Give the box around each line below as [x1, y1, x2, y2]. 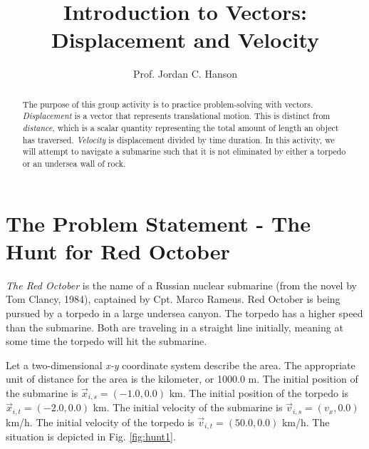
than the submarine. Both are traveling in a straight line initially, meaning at [6, 319, 343, 334]
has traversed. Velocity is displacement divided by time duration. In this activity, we [22, 133, 335, 145]
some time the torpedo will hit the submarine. [6, 334, 207, 349]
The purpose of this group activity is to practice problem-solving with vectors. [22, 98, 313, 110]
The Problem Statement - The [6, 208, 311, 237]
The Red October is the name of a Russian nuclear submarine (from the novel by [6, 277, 357, 292]
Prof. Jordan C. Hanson [132, 66, 238, 81]
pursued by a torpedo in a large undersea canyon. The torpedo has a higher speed [6, 305, 363, 320]
